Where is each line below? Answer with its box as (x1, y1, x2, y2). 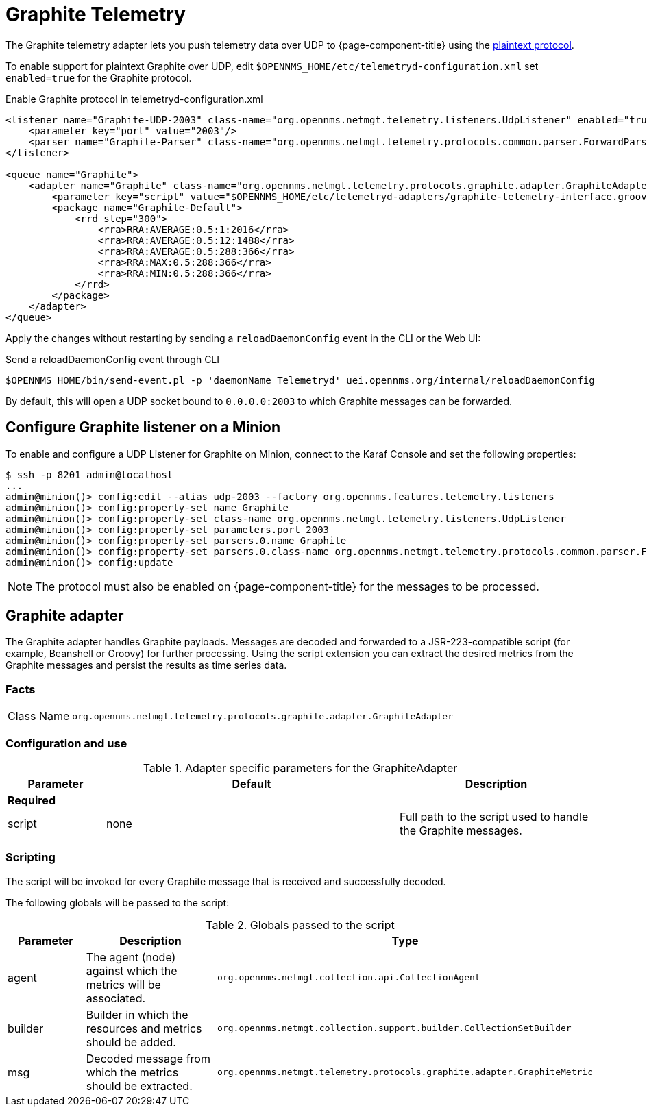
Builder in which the (86, 1007, 188, 1022)
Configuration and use (5, 736, 127, 750)
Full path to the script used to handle (399, 809, 589, 824)
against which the (86, 963, 178, 978)
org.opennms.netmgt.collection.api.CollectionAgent (217, 972, 480, 983)
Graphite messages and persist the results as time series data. (5, 659, 287, 671)
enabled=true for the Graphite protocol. (5, 71, 192, 84)
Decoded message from (86, 1051, 210, 1065)
